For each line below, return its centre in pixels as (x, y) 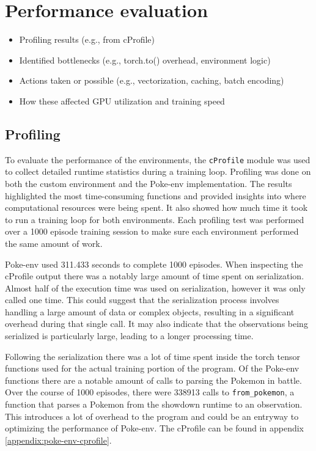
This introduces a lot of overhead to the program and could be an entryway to (152, 416)
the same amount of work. (54, 243)
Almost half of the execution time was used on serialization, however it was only (155, 288)
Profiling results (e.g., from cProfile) (87, 39)
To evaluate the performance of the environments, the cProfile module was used (158, 159)
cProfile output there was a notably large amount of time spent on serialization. (155, 276)
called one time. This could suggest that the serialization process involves (142, 300)
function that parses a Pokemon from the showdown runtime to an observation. (154, 404)
